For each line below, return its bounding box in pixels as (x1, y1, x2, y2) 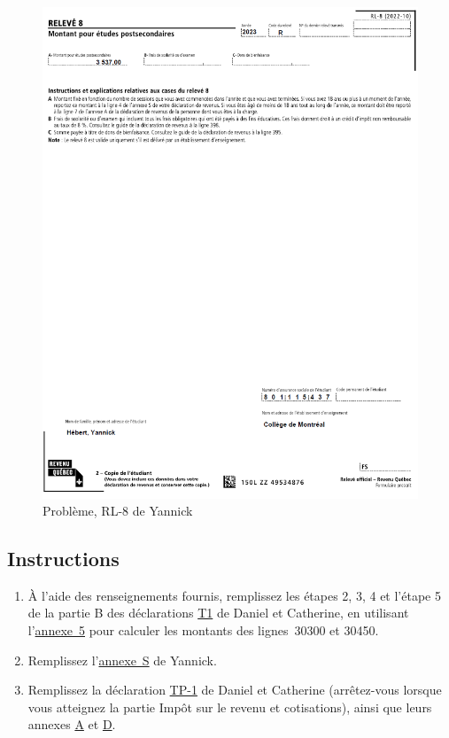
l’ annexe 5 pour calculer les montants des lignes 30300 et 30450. (27, 621, 379, 640)
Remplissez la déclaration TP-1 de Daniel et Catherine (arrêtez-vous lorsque (27, 680, 442, 699)
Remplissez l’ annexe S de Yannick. (27, 650, 217, 669)
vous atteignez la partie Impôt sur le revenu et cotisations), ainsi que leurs (27, 697, 432, 716)
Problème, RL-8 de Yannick (43, 501, 193, 520)
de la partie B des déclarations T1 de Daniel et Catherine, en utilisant (27, 603, 409, 622)
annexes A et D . (27, 715, 116, 734)
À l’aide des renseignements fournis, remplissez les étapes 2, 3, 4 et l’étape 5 (27, 586, 441, 604)
